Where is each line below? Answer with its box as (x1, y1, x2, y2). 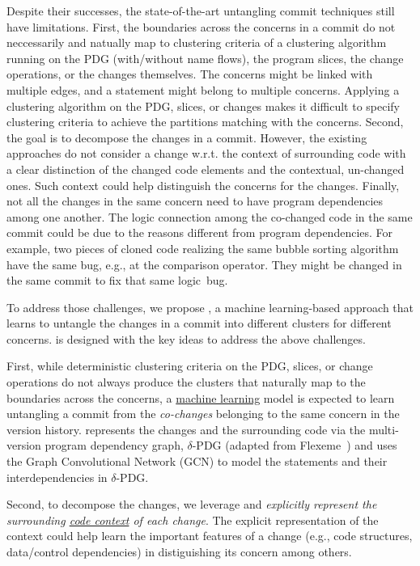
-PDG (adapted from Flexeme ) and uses (192, 437, 397, 454)
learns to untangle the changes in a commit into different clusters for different (6, 315, 392, 332)
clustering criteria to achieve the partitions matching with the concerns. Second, (6, 113, 404, 130)
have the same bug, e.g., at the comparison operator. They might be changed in (6, 256, 402, 272)
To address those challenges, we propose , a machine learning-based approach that (6, 298, 414, 315)
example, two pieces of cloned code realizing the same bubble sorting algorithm (6, 239, 399, 256)
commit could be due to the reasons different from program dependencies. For (6, 224, 393, 241)
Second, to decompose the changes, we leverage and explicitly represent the (6, 496, 377, 513)
